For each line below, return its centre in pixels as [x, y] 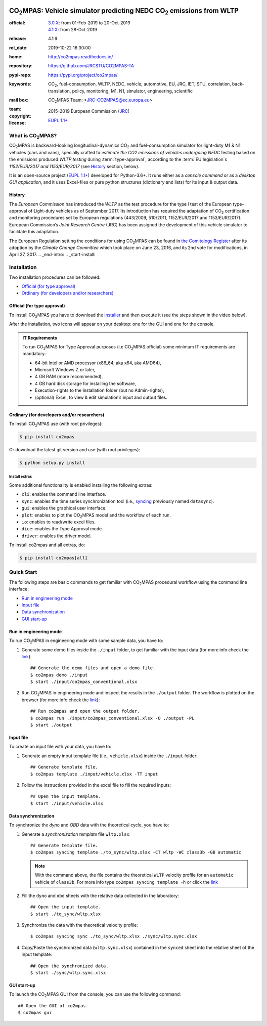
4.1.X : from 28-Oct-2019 [73, 29]
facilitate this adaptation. [34, 232]
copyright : [20, 116]
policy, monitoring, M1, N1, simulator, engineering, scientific [132, 91]
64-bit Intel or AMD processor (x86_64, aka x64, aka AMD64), [98, 363]
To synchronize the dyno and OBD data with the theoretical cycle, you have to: [89, 825]
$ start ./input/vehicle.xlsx [67, 803]
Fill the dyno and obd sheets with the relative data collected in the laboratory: [100, 896]
